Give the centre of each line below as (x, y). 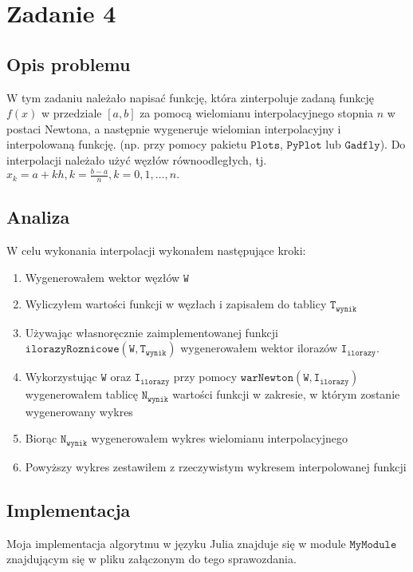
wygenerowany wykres (79, 411)
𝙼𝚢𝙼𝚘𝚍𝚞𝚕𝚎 (373, 544)
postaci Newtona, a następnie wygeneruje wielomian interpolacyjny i (174, 128)
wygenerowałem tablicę (82, 394)
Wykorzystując (61, 377)
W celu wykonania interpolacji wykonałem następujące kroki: (156, 250)
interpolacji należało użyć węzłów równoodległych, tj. (137, 159)
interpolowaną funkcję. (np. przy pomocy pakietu (127, 144)
